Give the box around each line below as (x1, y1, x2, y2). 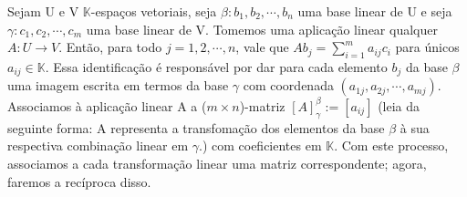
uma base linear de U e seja (297, 2, 452, 20)
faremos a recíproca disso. (7, 171, 151, 191)
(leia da (378, 96, 420, 115)
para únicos (395, 37, 460, 57)
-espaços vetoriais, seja (90, 2, 217, 20)
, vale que (235, 37, 289, 57)
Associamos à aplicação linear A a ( (7, 96, 207, 115)
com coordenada (243, 76, 334, 95)
